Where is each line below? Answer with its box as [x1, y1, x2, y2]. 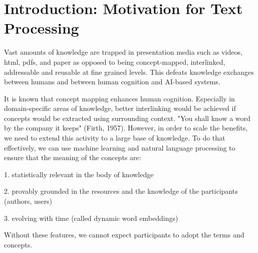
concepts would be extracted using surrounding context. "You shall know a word [4, 112, 250, 123]
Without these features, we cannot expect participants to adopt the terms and [4, 229, 244, 240]
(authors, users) [4, 196, 52, 206]
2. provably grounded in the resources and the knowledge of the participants [4, 186, 238, 196]
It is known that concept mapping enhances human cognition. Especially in [4, 93, 235, 103]
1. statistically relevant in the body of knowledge [4, 169, 154, 179]
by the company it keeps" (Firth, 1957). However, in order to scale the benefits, [4, 122, 248, 133]
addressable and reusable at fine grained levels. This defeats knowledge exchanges [4, 66, 254, 77]
